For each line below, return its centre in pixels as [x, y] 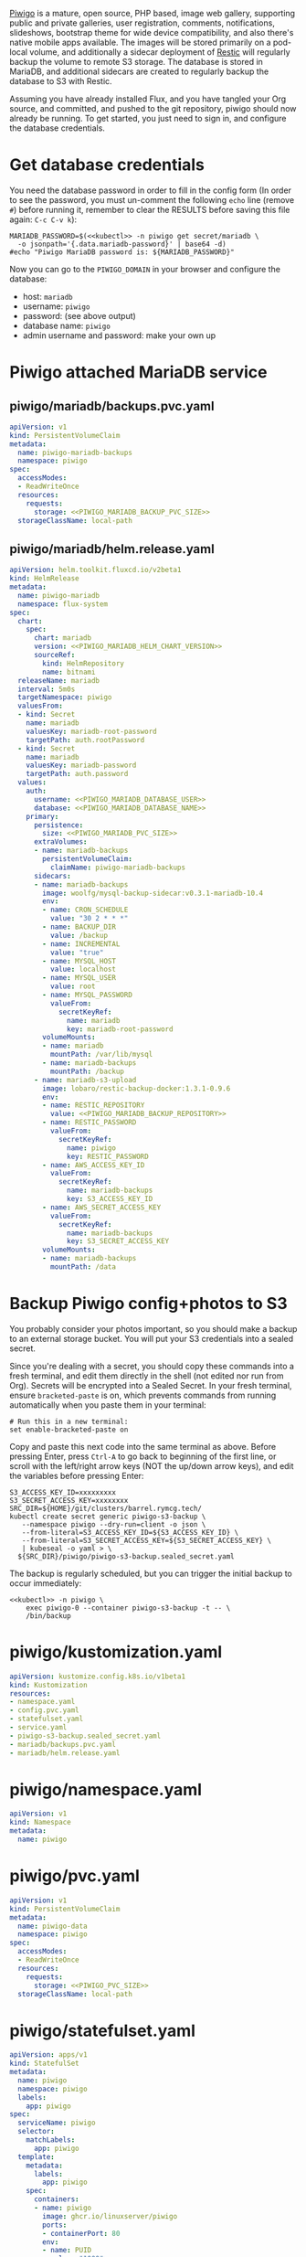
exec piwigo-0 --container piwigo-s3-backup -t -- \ [128, 1608]
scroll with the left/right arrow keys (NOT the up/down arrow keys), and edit [152, 1465]
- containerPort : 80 [81, 2233]
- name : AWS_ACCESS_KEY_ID [94, 1165]
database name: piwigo [67, 325]
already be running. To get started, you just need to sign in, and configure [148, 118]
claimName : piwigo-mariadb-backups [117, 868]
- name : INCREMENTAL [81, 944]
